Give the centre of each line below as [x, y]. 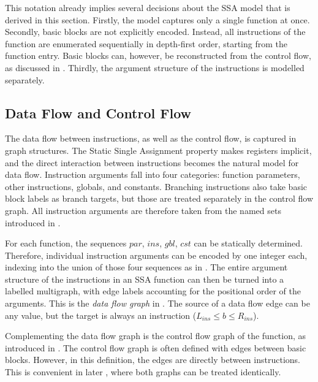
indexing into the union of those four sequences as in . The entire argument [146, 267]
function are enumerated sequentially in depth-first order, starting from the [146, 43]
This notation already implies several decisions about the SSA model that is [148, 7]
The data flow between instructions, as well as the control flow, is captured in [151, 138]
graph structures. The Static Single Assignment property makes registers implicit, [158, 150]
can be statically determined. [248, 243]
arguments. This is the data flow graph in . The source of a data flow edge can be [157, 303]
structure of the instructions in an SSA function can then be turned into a [145, 279]
